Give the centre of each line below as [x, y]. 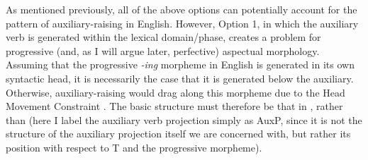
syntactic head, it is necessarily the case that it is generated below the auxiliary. [180, 78]
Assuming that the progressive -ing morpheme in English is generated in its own [180, 64]
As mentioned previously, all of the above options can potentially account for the [182, 9]
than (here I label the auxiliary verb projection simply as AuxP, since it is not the [184, 119]
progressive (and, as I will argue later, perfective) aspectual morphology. [163, 50]
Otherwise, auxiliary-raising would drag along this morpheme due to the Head [175, 92]
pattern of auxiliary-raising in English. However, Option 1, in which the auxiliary [182, 23]
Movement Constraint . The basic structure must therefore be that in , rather [174, 106]
